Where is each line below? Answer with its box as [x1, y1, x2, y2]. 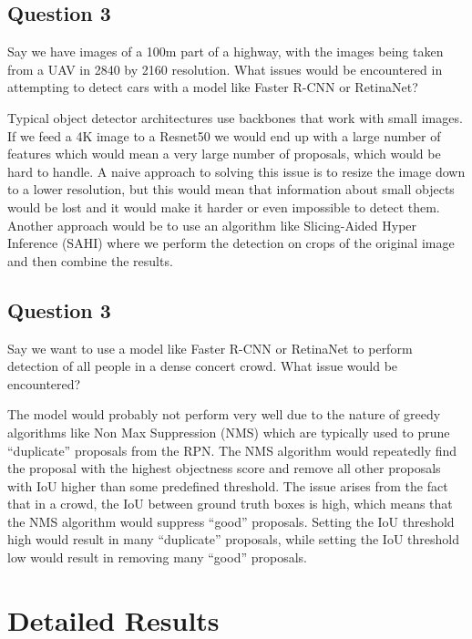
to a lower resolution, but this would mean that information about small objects [7, 180, 455, 199]
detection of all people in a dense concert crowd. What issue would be [7, 356, 398, 376]
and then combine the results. [7, 251, 173, 270]
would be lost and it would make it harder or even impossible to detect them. [7, 197, 440, 216]
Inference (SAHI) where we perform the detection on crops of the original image [7, 233, 455, 253]
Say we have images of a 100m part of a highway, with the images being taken [7, 42, 444, 61]
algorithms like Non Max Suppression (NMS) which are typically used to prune [7, 422, 450, 441]
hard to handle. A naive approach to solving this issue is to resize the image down [7, 161, 466, 180]
